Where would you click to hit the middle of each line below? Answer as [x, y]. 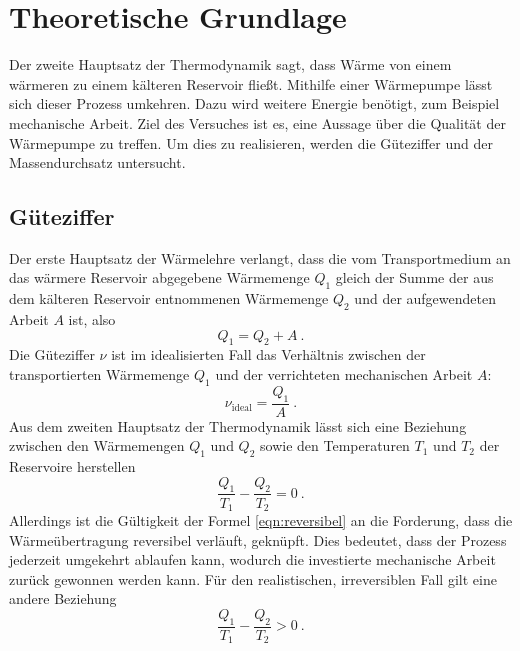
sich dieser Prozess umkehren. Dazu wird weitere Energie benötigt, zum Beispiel [254, 103]
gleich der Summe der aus [414, 277]
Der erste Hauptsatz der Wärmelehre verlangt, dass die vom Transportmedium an [260, 257]
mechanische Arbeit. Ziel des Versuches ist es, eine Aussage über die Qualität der [257, 122]
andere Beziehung [63, 598]
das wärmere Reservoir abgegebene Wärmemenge [159, 277]
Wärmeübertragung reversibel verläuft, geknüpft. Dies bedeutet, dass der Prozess [258, 539]
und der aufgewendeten [425, 298]
